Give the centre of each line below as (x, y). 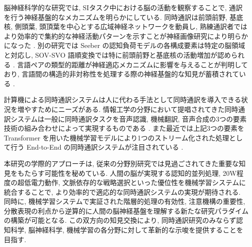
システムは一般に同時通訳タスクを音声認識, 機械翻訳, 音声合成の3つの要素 (128, 118)
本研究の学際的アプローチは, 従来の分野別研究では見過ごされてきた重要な (121, 163)
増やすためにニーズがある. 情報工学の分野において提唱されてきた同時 (128, 109)
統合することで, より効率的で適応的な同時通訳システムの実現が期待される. (122, 192)
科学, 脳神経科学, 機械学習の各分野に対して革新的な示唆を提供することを (127, 230)
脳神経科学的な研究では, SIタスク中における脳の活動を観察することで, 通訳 (123, 7)
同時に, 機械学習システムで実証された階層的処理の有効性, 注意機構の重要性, (125, 201)
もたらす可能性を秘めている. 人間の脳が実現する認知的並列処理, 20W (127, 173)
